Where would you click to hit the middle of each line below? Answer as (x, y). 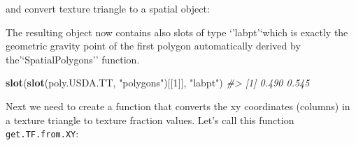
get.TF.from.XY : (42, 133)
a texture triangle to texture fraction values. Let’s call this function (150, 120)
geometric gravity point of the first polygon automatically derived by (153, 46)
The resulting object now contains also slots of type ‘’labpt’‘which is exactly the (177, 32)
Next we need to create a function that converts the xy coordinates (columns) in (178, 106)
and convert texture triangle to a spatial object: (108, 8)
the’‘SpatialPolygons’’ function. (73, 59)
